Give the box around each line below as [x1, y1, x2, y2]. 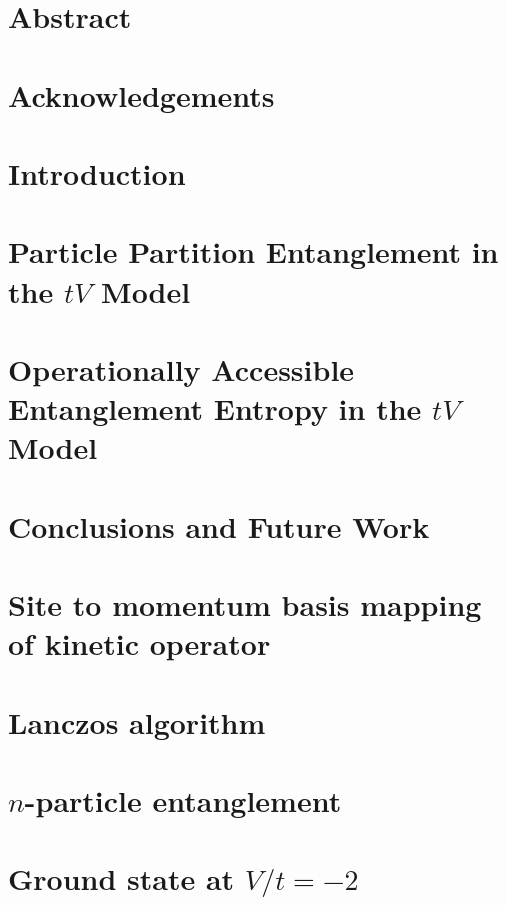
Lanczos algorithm [8, 701, 266, 742]
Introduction [8, 152, 186, 193]
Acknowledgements [8, 74, 275, 115]
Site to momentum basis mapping [8, 584, 482, 624]
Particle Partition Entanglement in [8, 231, 499, 272]
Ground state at [8, 858, 235, 899]
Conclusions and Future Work [8, 505, 430, 546]
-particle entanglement [24, 779, 342, 820]
